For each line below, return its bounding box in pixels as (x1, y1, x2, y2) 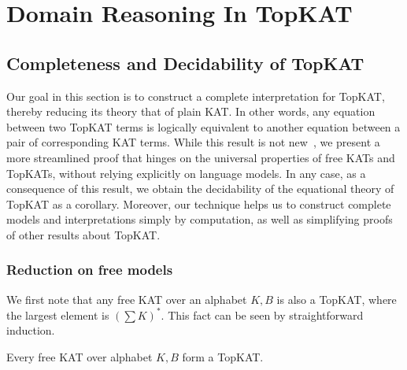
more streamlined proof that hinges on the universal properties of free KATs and (6, 149, 395, 165)
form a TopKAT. (182, 349, 264, 365)
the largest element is (6, 306, 109, 323)
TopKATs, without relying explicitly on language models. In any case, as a (6, 165, 366, 181)
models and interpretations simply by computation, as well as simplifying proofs (6, 211, 393, 228)
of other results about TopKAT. (6, 226, 161, 242)
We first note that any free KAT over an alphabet (6, 290, 247, 307)
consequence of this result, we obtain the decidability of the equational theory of (6, 180, 394, 197)
